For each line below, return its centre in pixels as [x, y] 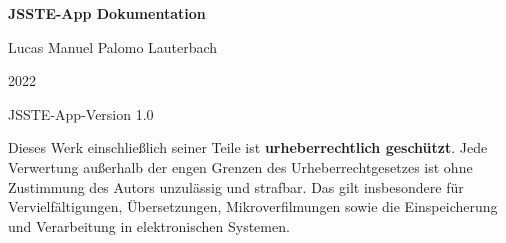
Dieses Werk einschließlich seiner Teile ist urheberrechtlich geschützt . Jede [248, 147]
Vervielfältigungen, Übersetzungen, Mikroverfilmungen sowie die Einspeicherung [253, 206]
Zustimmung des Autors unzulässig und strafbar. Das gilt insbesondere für [236, 186]
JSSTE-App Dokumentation [107, 13]
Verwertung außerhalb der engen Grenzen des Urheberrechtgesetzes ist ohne [240, 166]
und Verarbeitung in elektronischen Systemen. [149, 225]
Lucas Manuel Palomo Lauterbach [113, 46]
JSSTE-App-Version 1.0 [81, 113]
